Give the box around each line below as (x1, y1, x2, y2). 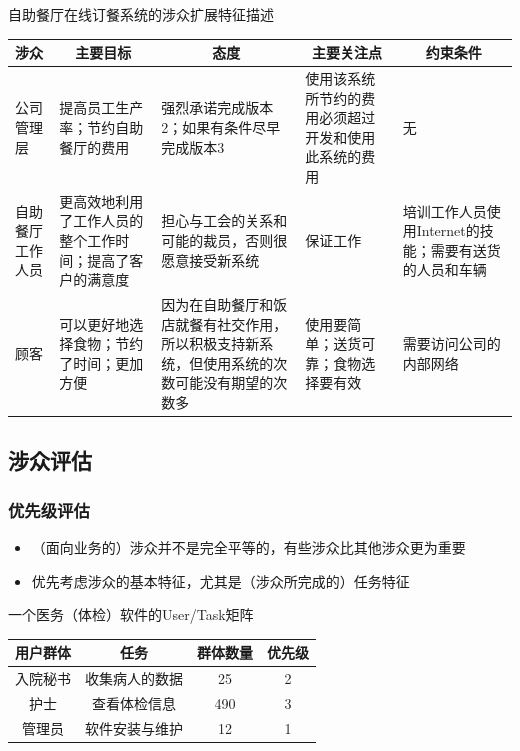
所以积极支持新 (161, 333, 260, 354)
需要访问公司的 (402, 333, 501, 354)
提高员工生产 (59, 97, 144, 118)
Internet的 (416, 220, 480, 241)
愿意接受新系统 (161, 249, 260, 270)
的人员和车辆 (402, 259, 487, 280)
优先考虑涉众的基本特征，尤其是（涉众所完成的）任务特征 (31, 570, 410, 591)
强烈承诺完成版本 (161, 97, 274, 118)
